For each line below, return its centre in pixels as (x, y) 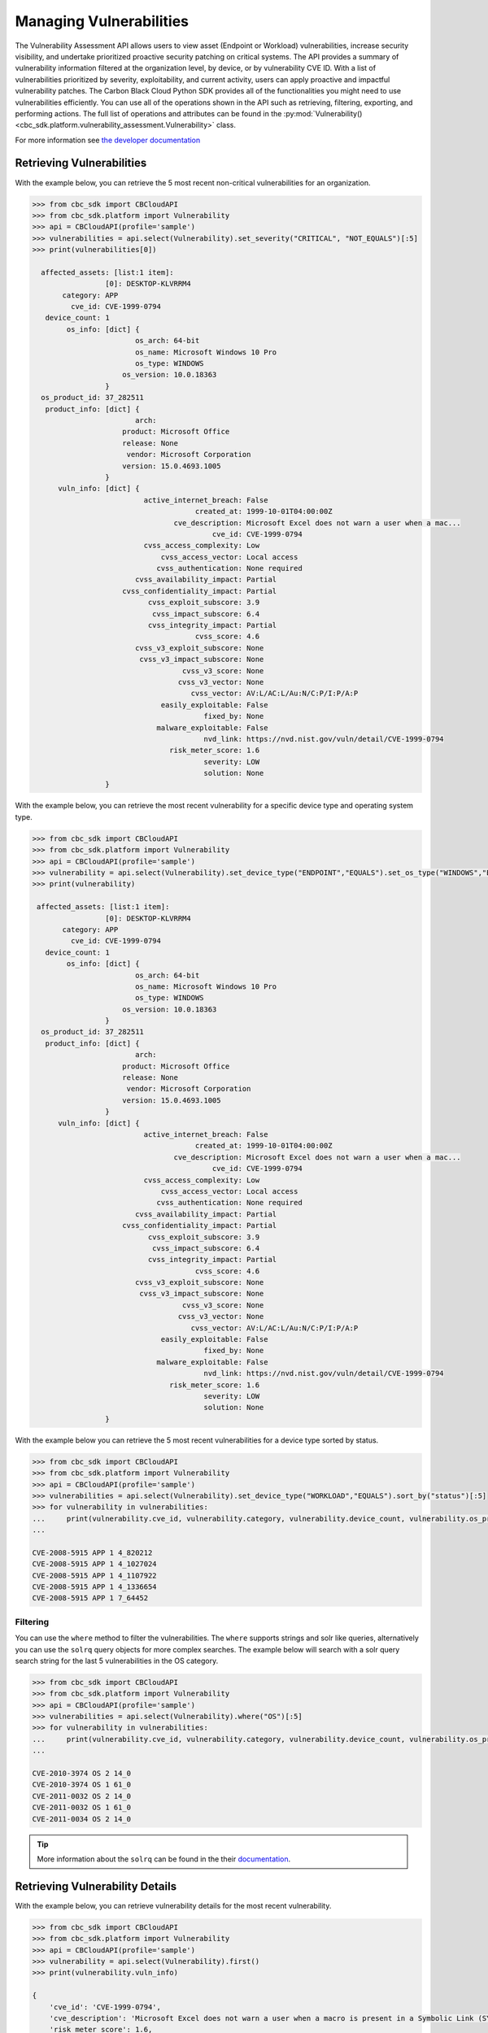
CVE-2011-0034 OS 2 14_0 (82, 1819)
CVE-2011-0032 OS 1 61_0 (82, 1808)
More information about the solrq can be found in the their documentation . (164, 1859)
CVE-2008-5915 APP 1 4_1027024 (95, 1564)
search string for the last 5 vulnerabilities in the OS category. (117, 1661)
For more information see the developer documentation (108, 140)
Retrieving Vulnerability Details (96, 1886)
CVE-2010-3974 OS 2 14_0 (82, 1774)
